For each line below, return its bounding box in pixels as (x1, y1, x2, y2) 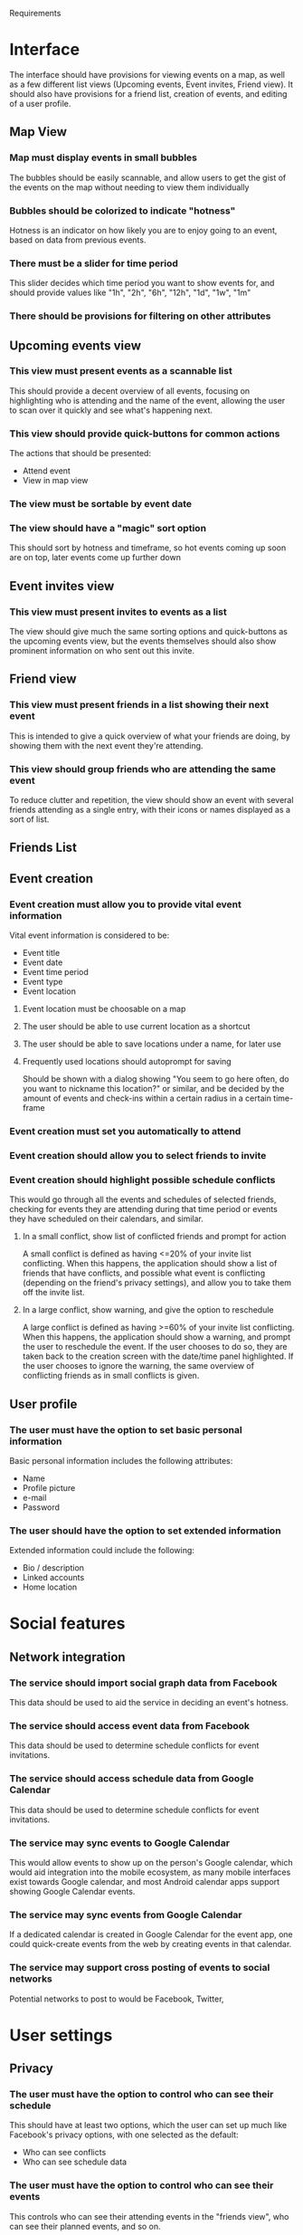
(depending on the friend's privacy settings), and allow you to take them (22, 1277, 292, 1288)
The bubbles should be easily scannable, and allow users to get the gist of (9, 172, 287, 183)
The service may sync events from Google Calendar (9, 1908, 242, 1921)
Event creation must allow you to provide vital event (9, 898, 242, 911)
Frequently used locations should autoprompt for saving (22, 1056, 232, 1067)
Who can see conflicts (22, 2147, 107, 2158)
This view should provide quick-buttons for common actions (9, 427, 280, 440)
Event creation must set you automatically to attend (9, 1125, 241, 1138)
